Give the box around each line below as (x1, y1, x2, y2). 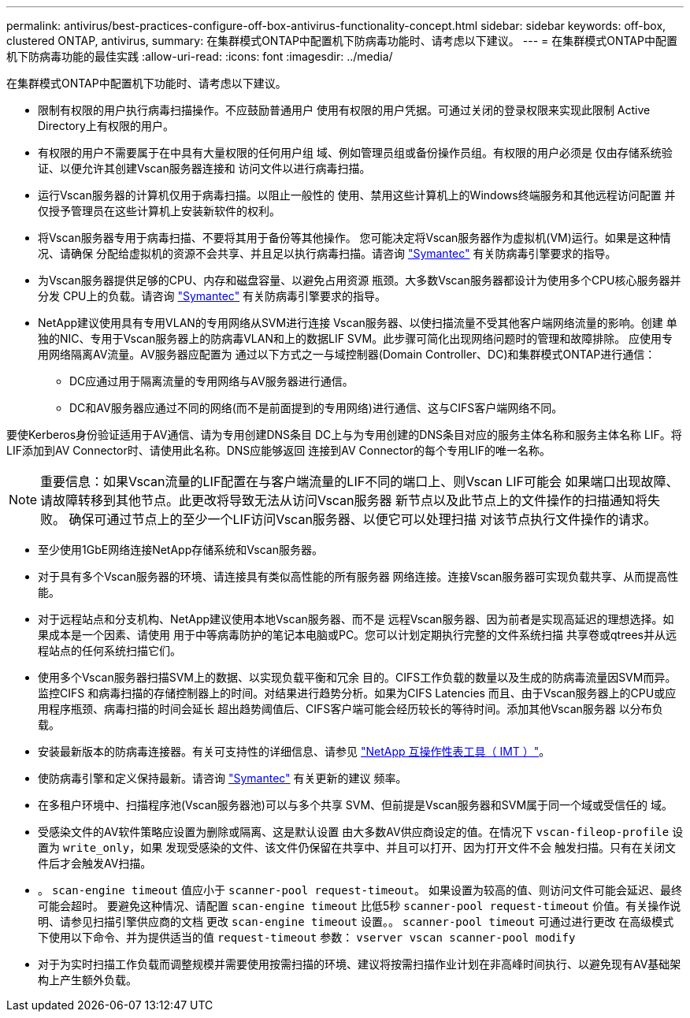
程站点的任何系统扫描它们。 (38, 644, 181, 657)
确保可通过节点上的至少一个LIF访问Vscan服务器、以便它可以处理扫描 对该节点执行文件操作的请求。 (69, 511, 657, 527)
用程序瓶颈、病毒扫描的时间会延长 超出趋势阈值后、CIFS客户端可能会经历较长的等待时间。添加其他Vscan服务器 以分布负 (38, 702, 663, 715)
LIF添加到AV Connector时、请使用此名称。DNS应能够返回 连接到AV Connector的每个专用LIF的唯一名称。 (6, 444, 551, 457)
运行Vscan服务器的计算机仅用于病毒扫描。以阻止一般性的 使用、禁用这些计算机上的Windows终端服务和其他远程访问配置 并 (38, 188, 676, 202)
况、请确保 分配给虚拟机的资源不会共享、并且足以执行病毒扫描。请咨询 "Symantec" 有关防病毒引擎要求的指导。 (38, 247, 617, 260)
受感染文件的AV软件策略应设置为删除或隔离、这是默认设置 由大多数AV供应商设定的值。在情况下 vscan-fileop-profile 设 (38, 825, 684, 838)
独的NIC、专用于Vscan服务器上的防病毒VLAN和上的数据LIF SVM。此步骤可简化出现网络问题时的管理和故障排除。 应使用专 (38, 332, 673, 345)
